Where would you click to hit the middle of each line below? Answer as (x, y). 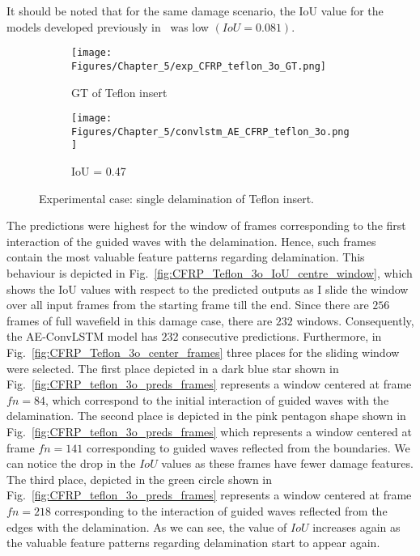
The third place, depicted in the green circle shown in (140, 479)
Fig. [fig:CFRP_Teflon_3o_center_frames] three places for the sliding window (203, 352)
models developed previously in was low (108, 26)
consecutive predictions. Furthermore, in (282, 336)
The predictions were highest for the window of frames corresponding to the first (206, 225)
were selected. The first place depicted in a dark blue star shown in (173, 368)
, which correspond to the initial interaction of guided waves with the (217, 399)
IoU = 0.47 (99, 171)
